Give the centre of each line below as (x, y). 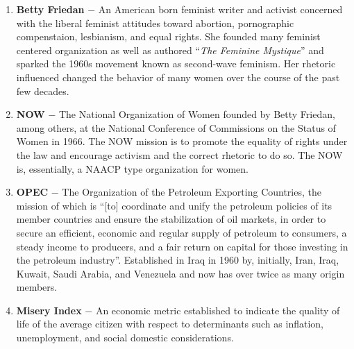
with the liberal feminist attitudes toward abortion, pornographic (155, 23)
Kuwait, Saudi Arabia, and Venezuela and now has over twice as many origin (180, 273)
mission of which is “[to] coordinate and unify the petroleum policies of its (174, 205)
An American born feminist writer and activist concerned (220, 9)
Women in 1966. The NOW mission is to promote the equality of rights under (182, 141)
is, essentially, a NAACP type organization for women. (132, 168)
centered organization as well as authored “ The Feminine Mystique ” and (170, 50)
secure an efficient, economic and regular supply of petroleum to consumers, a (182, 232)
